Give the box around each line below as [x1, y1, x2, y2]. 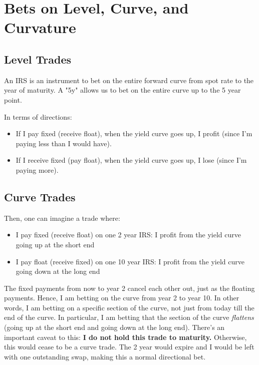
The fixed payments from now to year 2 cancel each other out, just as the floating [4, 282, 255, 293]
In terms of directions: [4, 111, 72, 122]
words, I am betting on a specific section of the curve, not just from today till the [4, 302, 254, 312]
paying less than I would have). [16, 138, 112, 148]
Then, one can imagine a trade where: [4, 212, 120, 223]
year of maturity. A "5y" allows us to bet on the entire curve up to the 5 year [4, 85, 241, 95]
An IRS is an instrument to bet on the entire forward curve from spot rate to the [4, 75, 254, 85]
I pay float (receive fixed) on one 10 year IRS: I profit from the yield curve [16, 256, 244, 266]
